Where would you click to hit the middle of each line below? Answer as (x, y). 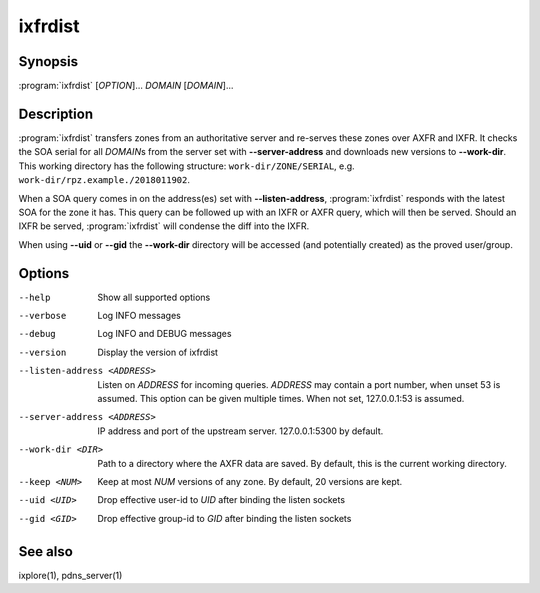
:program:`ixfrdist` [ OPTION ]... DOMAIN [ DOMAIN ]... (126, 86)
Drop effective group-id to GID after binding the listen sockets (224, 518)
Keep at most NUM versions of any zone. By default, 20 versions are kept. (250, 481)
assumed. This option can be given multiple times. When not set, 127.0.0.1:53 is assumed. (281, 398)
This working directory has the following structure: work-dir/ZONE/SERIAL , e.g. (186, 166)
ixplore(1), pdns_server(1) (70, 575)
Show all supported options (154, 297)
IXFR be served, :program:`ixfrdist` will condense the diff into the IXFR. (164, 226)
